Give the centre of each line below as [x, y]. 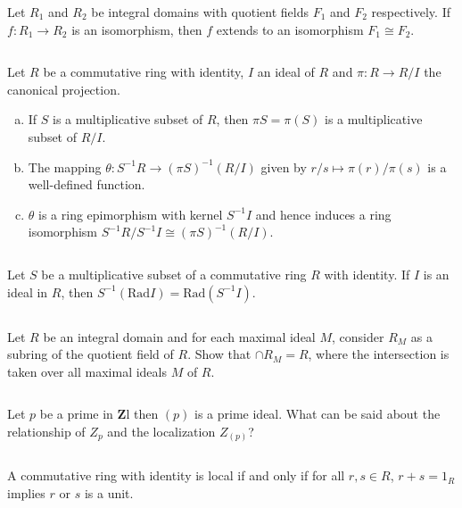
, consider [358, 336]
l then [142, 414]
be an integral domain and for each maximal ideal [179, 336]
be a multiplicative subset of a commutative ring [174, 274]
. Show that [219, 354]
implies [26, 493]
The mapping [65, 167]
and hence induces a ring [323, 214]
